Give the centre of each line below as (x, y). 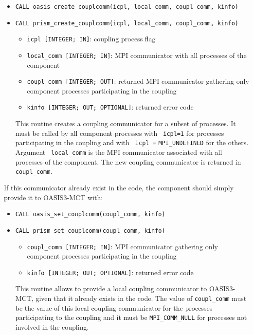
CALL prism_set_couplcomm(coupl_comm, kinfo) (90, 231)
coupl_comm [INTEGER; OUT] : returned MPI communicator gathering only (138, 81)
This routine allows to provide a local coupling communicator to (111, 288)
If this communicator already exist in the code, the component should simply (119, 187)
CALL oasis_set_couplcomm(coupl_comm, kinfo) (90, 214)
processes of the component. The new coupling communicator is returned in (128, 161)
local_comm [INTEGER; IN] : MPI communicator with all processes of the (137, 55)
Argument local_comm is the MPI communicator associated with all (119, 152)
